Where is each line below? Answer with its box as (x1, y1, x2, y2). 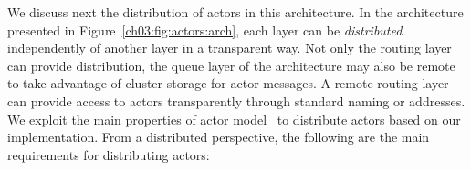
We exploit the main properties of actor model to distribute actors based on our (7, 109, 461, 128)
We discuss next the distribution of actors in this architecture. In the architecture (7, 3, 464, 21)
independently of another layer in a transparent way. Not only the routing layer (7, 38, 452, 57)
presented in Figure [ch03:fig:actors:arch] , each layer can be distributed (7, 20, 403, 39)
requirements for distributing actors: (7, 145, 210, 164)
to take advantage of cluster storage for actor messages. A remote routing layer (7, 74, 449, 93)
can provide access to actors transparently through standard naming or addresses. (7, 91, 466, 110)
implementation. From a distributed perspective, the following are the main (7, 127, 430, 146)
